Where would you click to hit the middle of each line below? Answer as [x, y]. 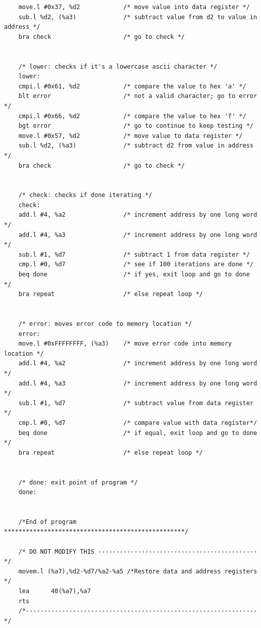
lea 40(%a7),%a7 [55, 591]
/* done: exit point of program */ [78, 482]
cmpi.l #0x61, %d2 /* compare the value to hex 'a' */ [132, 86]
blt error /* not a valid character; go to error [138, 96]
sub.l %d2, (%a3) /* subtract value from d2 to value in [138, 17]
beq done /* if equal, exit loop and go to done [138, 433]
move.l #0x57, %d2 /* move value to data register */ [130, 136]
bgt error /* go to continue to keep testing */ [136, 126]
